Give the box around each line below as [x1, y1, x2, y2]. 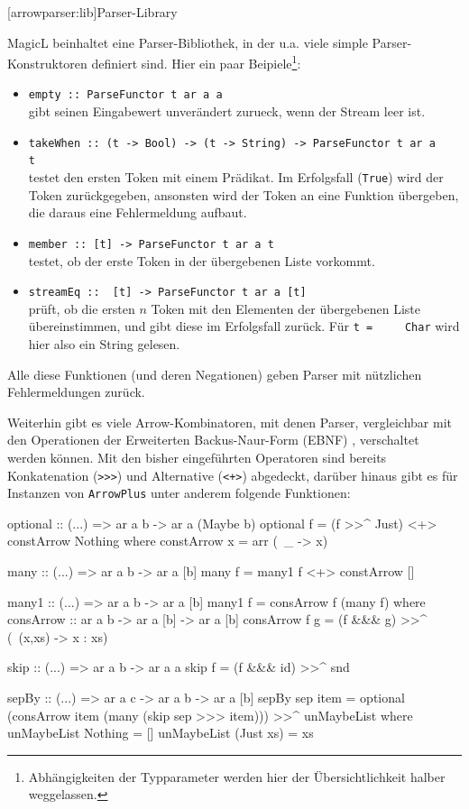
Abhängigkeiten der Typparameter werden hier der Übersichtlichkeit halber [28, 767, 446, 786]
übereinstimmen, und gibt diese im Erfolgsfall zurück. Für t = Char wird [28, 317, 460, 336]
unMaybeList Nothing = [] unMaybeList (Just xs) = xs [7, 723, 314, 742]
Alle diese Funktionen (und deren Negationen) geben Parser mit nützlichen [7, 364, 422, 383]
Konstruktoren [7, 53, 87, 72]
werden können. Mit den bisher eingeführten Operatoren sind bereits [7, 447, 387, 466]
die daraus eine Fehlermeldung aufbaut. [28, 203, 247, 222]
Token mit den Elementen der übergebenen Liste [151, 299, 420, 317]
